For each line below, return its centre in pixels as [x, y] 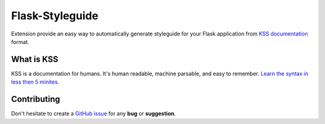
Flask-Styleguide [55, 16]
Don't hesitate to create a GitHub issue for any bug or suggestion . [93, 114]
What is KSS [35, 59]
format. [20, 42]
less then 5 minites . [35, 82]
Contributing [36, 99]
